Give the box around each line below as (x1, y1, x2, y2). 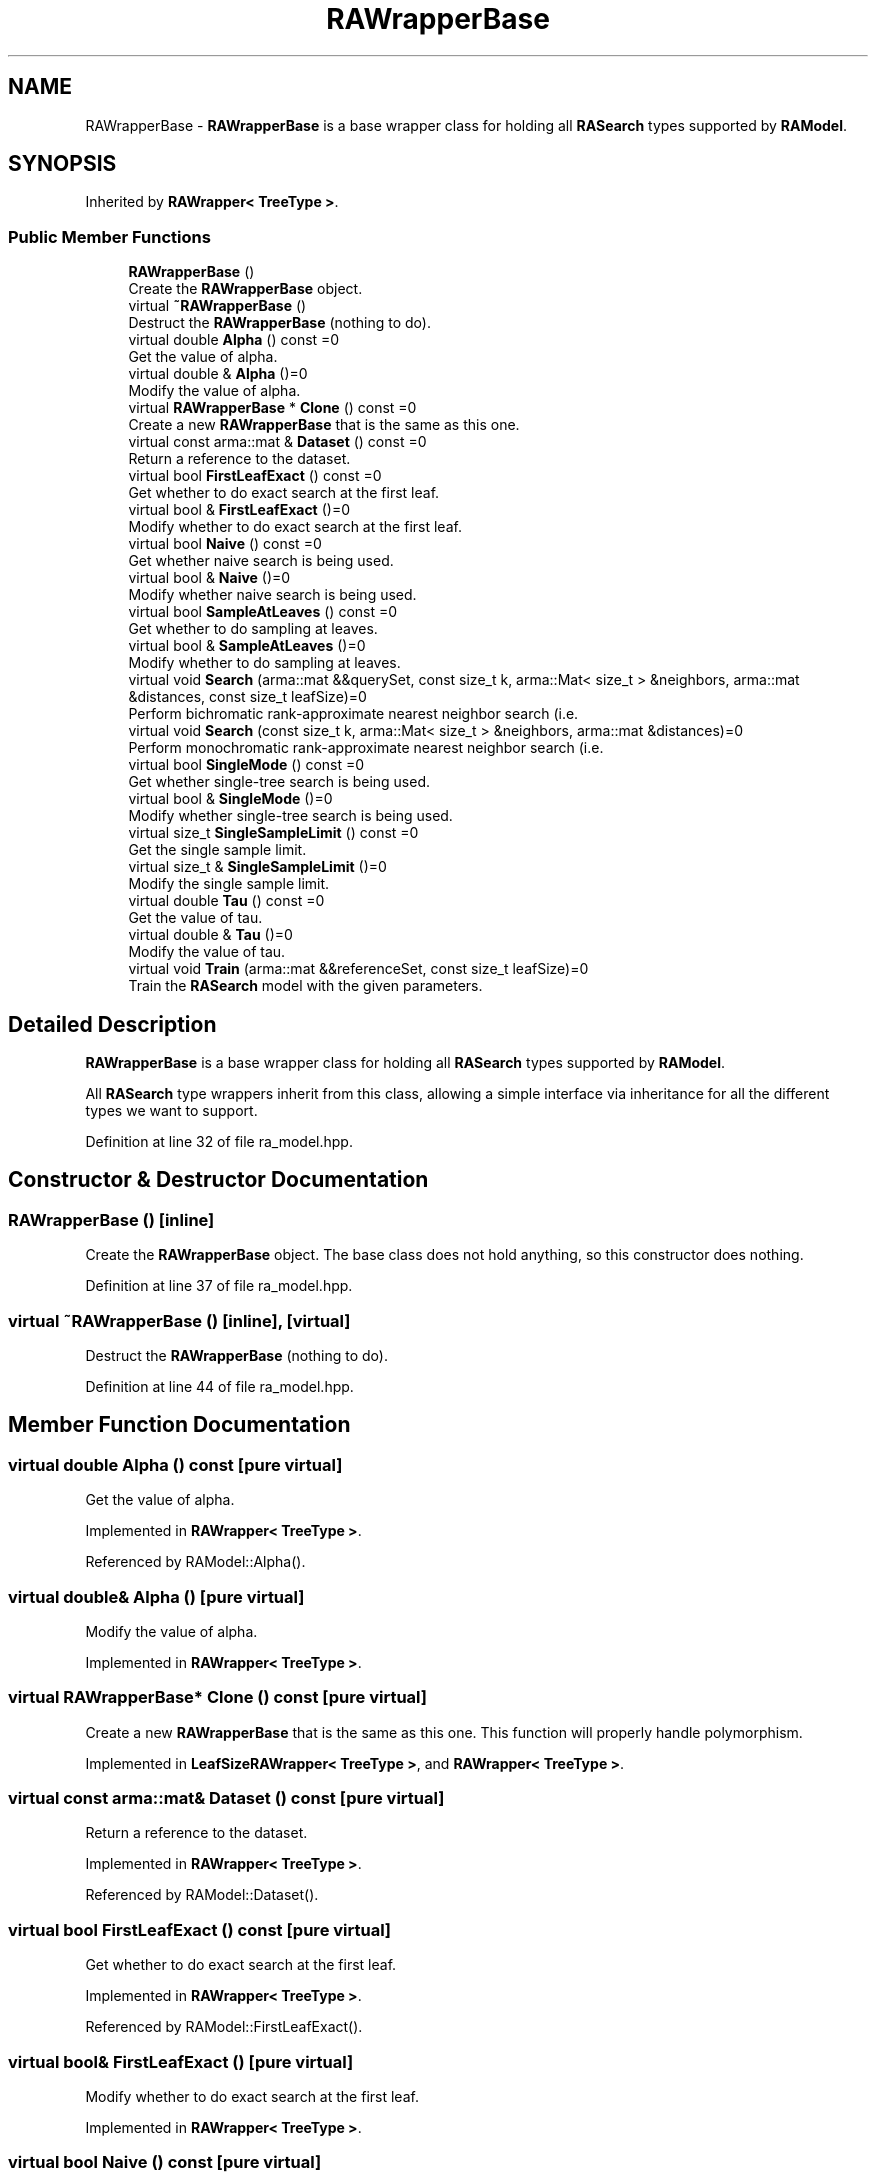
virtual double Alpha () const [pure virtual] (8, 1454, 343, 1475)
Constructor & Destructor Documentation (8, 1167, 429, 1193)
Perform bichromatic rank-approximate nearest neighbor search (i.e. (128, 705, 579, 723)
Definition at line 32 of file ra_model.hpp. (85, 1133, 353, 1151)
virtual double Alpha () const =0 (128, 331, 340, 349)
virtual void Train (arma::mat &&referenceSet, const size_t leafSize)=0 (128, 960, 589, 978)
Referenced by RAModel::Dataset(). (85, 1886, 319, 1904)
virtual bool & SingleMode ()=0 (128, 790, 333, 808)
